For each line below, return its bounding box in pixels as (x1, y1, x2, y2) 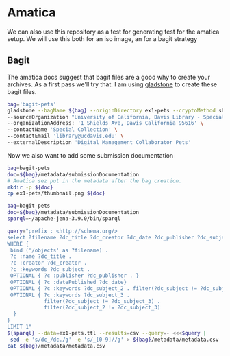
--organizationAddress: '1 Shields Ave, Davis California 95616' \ (7, 120, 204, 127)
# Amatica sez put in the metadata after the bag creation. (7, 177, 183, 185)
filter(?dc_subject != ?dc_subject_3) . (43, 298, 161, 305)
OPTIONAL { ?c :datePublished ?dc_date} (10, 278, 127, 285)
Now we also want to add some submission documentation (7, 151, 174, 159)
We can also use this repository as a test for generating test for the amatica (7, 27, 220, 36)
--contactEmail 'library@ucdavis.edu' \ (7, 132, 125, 140)
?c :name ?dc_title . (10, 253, 72, 260)
